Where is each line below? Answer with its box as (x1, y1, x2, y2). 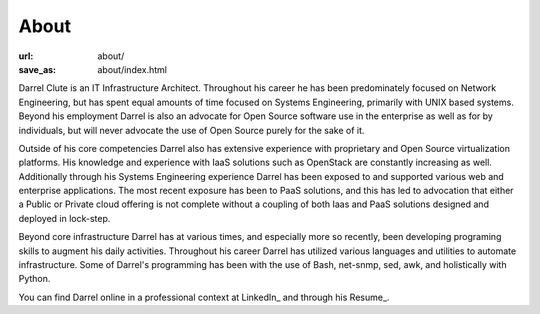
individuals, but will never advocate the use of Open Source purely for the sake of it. (18, 124, 365, 136)
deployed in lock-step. (18, 212, 111, 224)
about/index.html (97, 63, 168, 75)
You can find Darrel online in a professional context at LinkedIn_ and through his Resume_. (18, 291, 390, 303)
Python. (18, 273, 51, 285)
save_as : (18, 63, 57, 75)
